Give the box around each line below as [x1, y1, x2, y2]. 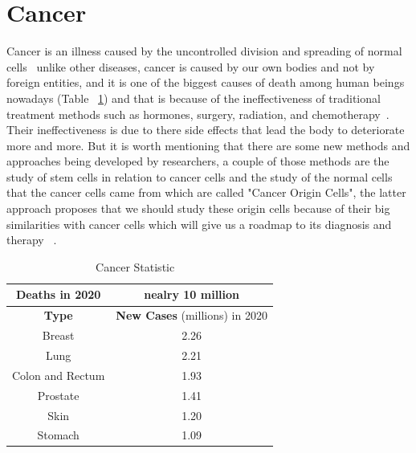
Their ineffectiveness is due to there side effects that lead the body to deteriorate [6, 121, 405, 138]
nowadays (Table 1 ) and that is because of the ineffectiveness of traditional [6, 89, 381, 106]
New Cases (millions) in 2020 [116, 307, 267, 324]
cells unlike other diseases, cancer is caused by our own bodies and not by [6, 58, 375, 75]
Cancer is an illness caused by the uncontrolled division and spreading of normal [6, 43, 402, 59]
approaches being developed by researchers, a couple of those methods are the [6, 153, 389, 169]
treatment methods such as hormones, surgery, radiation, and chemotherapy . [6, 105, 389, 122]
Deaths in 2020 [15, 286, 101, 303]
